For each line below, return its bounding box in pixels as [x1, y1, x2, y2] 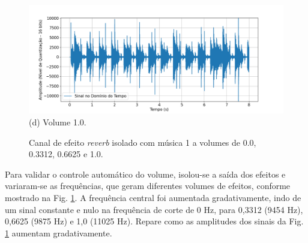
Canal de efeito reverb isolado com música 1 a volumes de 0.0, [29, 136, 256, 148]
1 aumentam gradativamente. [5, 226, 112, 239]
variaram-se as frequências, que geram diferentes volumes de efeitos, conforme [5, 179, 291, 192]
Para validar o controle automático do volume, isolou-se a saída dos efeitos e [5, 167, 286, 180]
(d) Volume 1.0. [29, 115, 86, 128]
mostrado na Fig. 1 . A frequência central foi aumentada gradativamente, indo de [5, 191, 301, 203]
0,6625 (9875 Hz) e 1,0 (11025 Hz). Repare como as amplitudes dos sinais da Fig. [5, 215, 304, 227]
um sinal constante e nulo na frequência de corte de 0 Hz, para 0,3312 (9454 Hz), [5, 203, 303, 215]
